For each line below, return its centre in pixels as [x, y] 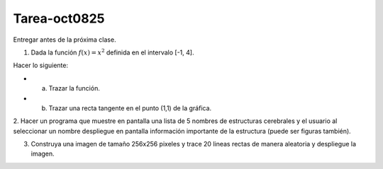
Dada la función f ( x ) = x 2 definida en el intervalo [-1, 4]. [112, 52]
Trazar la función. [74, 88]
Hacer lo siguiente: [41, 65]
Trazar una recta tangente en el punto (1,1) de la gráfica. [130, 108]
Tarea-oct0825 [59, 18]
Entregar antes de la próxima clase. [65, 40]
